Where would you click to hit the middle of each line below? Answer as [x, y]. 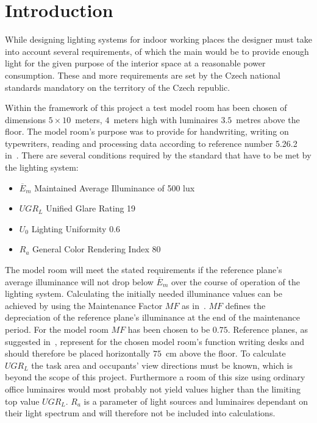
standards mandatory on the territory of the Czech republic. [118, 87]
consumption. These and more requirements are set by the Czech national [143, 75]
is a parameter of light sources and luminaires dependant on [196, 401]
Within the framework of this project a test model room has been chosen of [146, 108]
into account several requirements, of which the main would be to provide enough [157, 51]
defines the [245, 305]
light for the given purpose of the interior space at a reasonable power [135, 63]
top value [22, 401]
